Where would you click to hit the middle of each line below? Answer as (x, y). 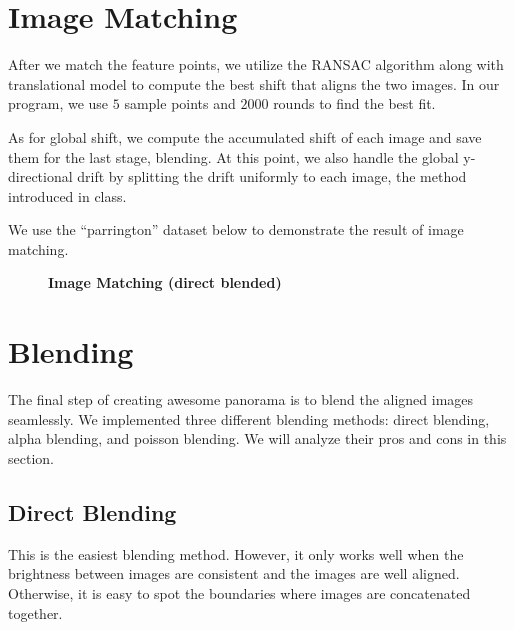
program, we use (58, 103)
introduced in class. (67, 195)
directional (40, 176)
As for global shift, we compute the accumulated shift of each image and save (245, 136)
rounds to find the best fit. (354, 103)
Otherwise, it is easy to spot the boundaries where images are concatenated (239, 592)
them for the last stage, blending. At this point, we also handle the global (233, 156)
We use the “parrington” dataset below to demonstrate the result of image (236, 229)
